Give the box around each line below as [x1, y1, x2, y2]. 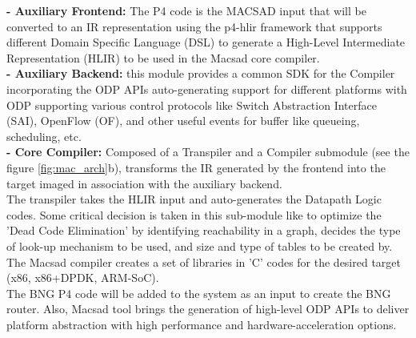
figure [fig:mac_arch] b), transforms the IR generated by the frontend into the [6, 159, 386, 175]
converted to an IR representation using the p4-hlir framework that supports [6, 18, 382, 34]
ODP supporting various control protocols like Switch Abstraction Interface [6, 96, 377, 113]
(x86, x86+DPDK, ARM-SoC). [6, 269, 159, 286]
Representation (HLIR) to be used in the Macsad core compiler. [6, 49, 320, 66]
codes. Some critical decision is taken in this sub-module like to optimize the [6, 206, 382, 223]
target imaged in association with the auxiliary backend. [6, 175, 282, 191]
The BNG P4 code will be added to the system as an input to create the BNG [6, 284, 391, 301]
